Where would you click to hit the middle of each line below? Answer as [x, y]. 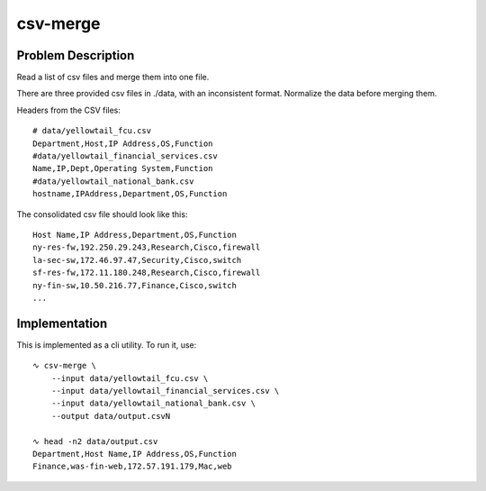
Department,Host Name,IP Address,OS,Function [135, 454]
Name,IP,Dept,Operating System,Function [123, 168]
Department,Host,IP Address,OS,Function [123, 143]
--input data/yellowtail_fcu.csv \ [130, 378]
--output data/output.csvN [111, 416]
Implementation [62, 323]
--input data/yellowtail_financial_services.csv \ [165, 391]
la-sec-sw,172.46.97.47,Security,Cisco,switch [137, 260]
